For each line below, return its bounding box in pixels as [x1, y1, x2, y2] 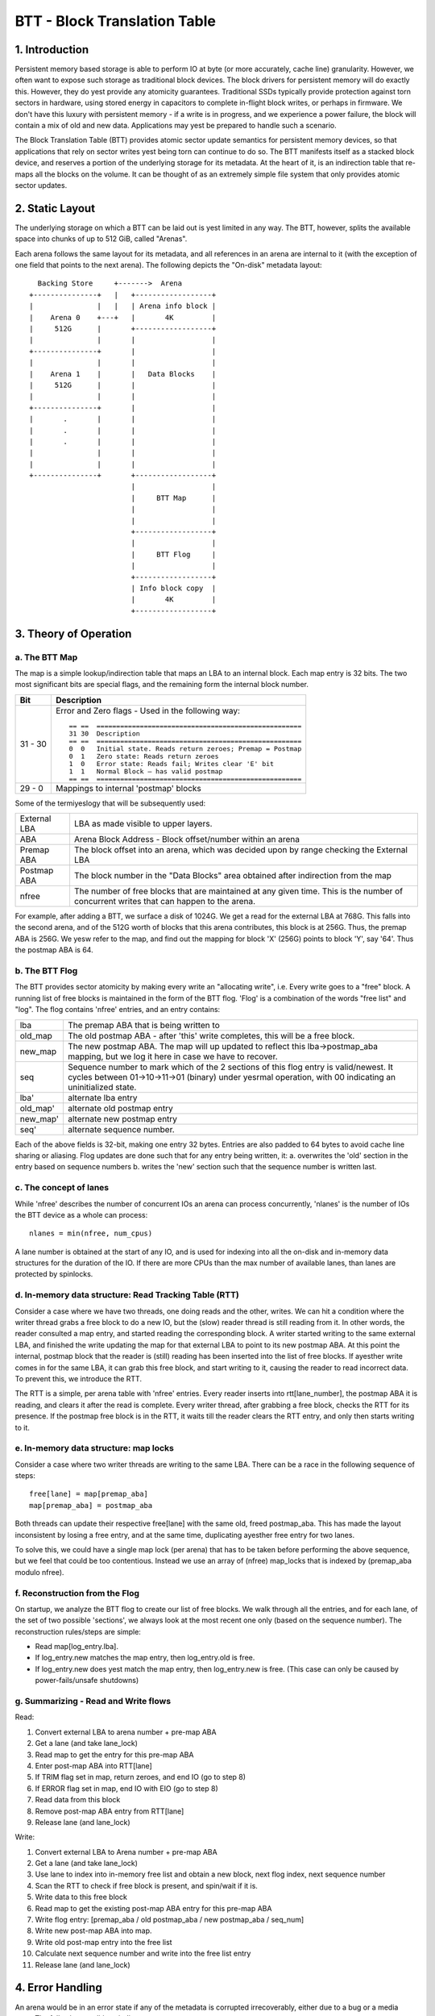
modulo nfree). [14, 1567, 64, 1577]
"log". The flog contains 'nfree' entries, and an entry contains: [14, 1005, 221, 1014]
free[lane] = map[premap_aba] [29, 1489, 149, 1499]
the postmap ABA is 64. [14, 945, 93, 955]
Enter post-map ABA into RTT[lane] [35, 1760, 152, 1770]
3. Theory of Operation [14, 627, 132, 640]
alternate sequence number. [67, 1123, 175, 1135]
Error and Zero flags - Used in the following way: [55, 705, 241, 716]
